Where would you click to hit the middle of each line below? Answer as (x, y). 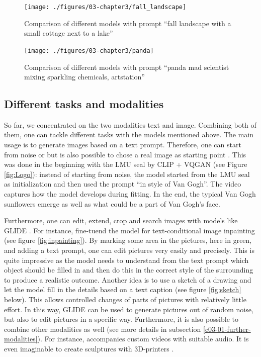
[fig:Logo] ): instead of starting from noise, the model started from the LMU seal (127, 174)
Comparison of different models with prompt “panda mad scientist (127, 67)
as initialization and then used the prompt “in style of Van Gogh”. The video (123, 184)
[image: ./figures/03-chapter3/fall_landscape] (105, 7)
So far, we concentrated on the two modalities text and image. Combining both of (130, 124)
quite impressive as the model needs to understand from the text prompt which (126, 260)
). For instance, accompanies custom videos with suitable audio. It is (143, 339)
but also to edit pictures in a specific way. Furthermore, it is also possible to (121, 319)
